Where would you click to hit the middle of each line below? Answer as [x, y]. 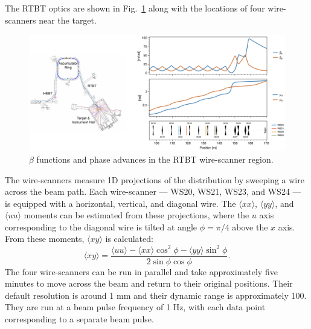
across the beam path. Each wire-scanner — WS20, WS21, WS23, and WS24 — [153, 191]
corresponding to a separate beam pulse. [79, 319]
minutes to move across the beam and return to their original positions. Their [149, 283]
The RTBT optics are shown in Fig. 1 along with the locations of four [135, 8]
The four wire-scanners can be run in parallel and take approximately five [141, 271]
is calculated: [129, 239]
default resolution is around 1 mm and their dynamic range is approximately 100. [156, 295]
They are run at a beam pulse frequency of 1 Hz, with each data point [135, 307]
